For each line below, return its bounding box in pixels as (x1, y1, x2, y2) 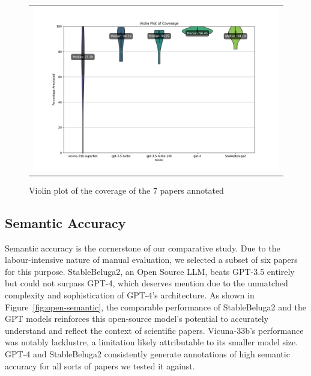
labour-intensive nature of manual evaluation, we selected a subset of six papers (5, 253, 298, 266)
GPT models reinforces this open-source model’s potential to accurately (5, 312, 269, 325)
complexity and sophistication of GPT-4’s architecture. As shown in (5, 289, 255, 301)
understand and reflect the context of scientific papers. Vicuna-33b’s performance (5, 324, 304, 336)
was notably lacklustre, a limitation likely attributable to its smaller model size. (5, 336, 298, 348)
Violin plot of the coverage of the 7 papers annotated (29, 183, 224, 196)
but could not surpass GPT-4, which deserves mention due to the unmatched (5, 277, 288, 289)
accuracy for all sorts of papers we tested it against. (5, 359, 195, 372)
